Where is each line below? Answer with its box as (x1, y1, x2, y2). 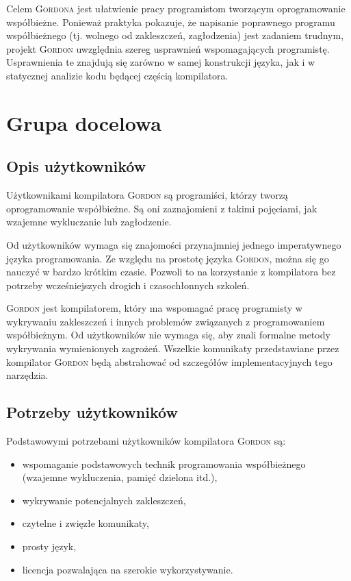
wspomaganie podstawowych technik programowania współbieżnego (22, 456, 306, 471)
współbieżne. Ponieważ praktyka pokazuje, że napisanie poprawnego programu (6, 14, 335, 29)
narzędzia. (6, 368, 49, 382)
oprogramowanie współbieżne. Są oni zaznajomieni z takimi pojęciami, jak (6, 201, 317, 215)
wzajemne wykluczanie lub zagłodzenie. (6, 214, 172, 229)
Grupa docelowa (6, 108, 161, 136)
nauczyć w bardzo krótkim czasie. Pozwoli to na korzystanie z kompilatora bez (6, 264, 336, 279)
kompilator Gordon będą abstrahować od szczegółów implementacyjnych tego (6, 354, 333, 369)
